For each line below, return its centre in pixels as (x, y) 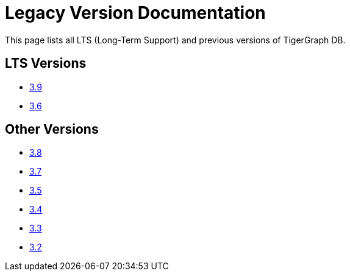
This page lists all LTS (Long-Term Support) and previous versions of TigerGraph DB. (175, 40)
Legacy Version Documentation (135, 13)
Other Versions (52, 129)
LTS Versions (46, 64)
